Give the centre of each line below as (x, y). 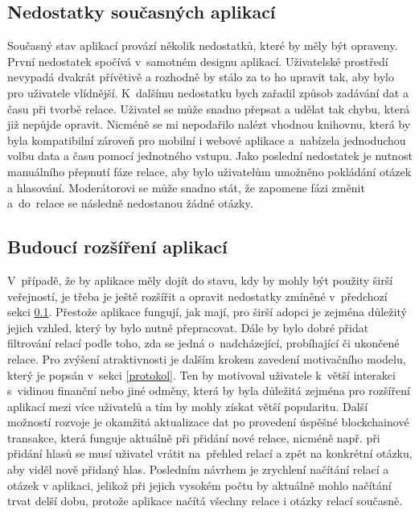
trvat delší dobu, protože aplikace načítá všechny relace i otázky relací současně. (205, 501)
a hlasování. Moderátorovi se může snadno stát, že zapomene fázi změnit (186, 187)
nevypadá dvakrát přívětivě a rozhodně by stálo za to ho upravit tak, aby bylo (201, 77)
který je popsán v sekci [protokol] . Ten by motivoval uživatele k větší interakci (201, 374)
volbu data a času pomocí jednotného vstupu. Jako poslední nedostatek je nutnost (210, 156)
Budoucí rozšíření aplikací (117, 247)
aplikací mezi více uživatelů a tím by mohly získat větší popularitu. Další (188, 406)
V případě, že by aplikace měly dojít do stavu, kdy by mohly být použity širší (200, 280)
